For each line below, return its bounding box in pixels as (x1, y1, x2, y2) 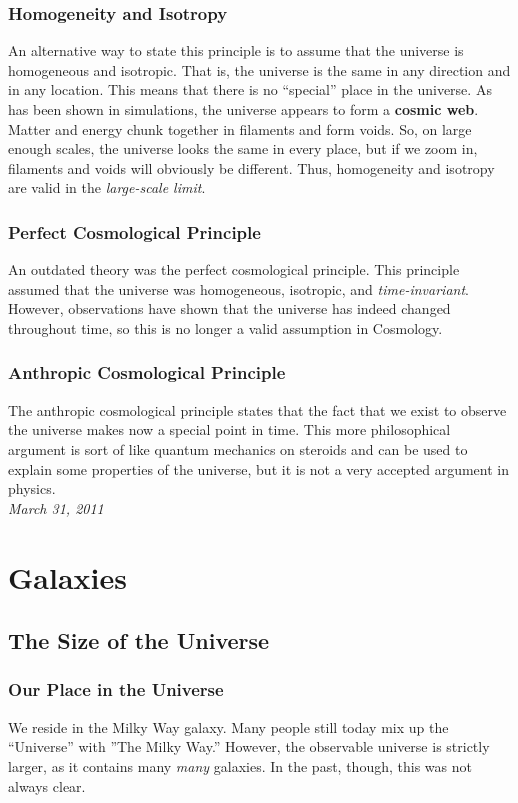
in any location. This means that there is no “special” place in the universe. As (8, 79, 492, 100)
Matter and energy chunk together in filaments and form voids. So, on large (8, 118, 472, 139)
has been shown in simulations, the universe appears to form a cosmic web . (8, 99, 479, 119)
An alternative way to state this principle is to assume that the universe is (8, 40, 464, 61)
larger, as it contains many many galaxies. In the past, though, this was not (8, 755, 472, 776)
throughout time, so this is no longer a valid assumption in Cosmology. (8, 317, 443, 338)
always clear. (8, 775, 86, 796)
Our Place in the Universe (8, 677, 224, 702)
